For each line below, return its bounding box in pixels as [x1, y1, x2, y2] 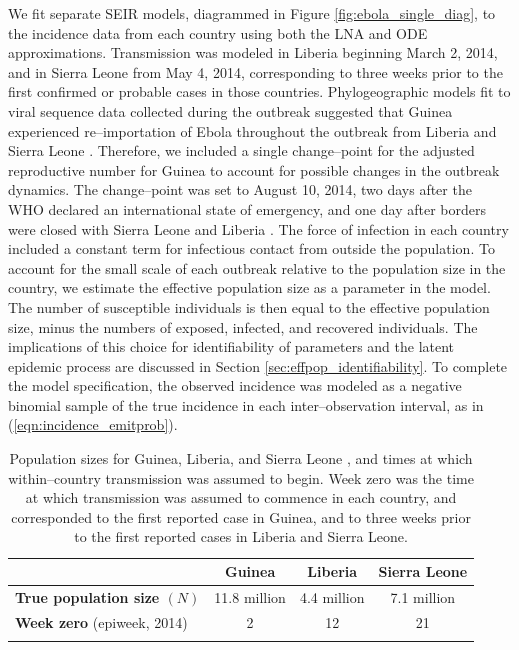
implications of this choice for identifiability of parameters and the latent [8, 336, 455, 357]
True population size [15, 586, 160, 607]
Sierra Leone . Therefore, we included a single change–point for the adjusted [8, 140, 475, 161]
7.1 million [390, 586, 456, 607]
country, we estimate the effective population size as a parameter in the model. [8, 277, 491, 298]
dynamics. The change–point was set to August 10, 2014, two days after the [8, 179, 472, 200]
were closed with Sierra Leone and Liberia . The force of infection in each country [8, 218, 509, 239]
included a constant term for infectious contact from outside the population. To [8, 238, 495, 259]
